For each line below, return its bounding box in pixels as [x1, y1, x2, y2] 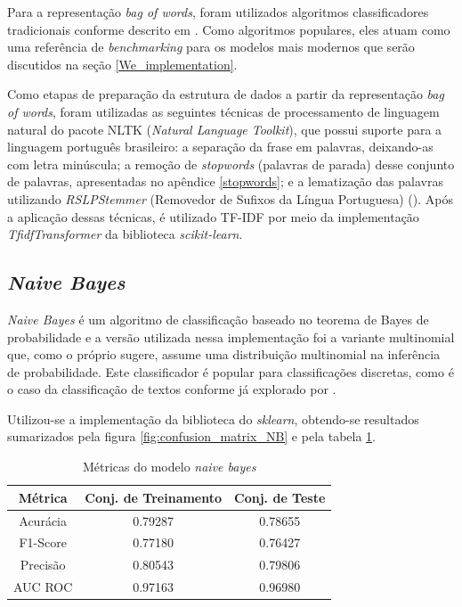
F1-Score [19, 533, 67, 552]
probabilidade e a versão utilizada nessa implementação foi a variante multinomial [7, 327, 455, 346]
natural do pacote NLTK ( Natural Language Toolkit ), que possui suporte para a [7, 119, 442, 138]
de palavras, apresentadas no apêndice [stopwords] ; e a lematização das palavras [7, 172, 443, 191]
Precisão [20, 555, 66, 574]
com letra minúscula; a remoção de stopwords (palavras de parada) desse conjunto [7, 154, 455, 173]
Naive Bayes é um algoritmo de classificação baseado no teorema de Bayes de [7, 309, 429, 328]
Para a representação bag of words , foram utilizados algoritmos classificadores [7, 3, 429, 21]
